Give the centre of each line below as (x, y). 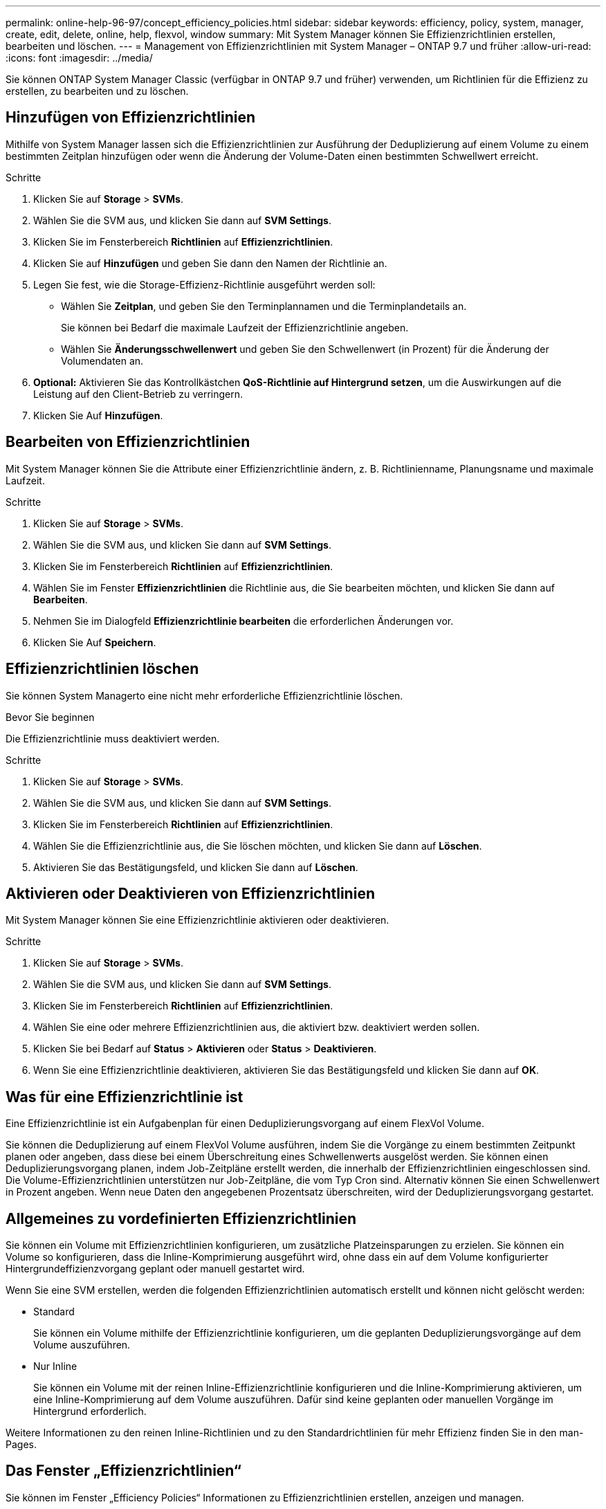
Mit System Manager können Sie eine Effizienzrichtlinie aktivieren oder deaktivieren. (198, 920)
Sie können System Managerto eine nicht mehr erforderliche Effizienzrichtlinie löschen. (204, 695)
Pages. (21, 1445)
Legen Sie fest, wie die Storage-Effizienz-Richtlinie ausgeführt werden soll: (204, 284)
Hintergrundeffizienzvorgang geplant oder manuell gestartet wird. (155, 1269)
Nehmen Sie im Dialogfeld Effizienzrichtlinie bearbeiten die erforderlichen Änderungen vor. (244, 621)
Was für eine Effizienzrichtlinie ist (125, 1097)
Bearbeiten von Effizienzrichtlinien (128, 442)
